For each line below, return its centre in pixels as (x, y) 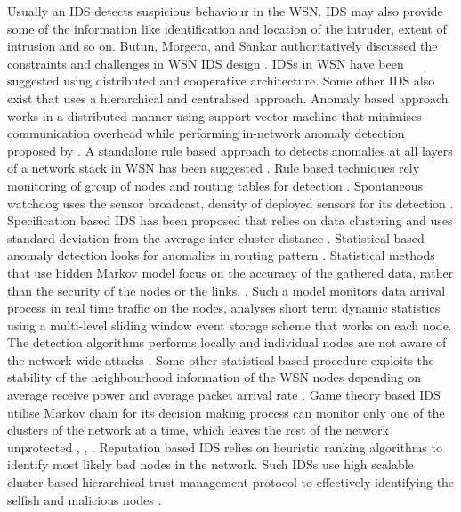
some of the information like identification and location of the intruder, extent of (227, 28)
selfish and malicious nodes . (85, 499)
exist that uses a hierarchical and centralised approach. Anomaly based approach (228, 98)
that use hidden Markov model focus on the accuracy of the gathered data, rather (230, 272)
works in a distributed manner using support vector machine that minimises (214, 115)
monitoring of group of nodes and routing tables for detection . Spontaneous (215, 185)
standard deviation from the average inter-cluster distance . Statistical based (216, 237)
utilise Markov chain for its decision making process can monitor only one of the (226, 412)
